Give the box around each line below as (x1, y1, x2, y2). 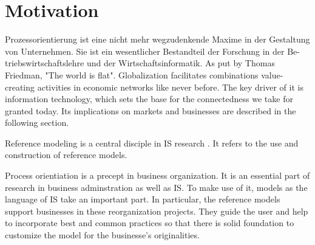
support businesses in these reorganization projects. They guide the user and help (5, 204, 308, 217)
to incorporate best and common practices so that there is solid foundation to (5, 216, 294, 229)
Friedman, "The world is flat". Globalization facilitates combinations (5, 68, 259, 81)
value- (261, 68, 283, 81)
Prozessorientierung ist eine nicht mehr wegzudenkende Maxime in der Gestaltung (5, 33, 310, 46)
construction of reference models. (5, 148, 127, 161)
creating (5, 80, 35, 93)
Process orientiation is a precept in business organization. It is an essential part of (5, 169, 310, 182)
